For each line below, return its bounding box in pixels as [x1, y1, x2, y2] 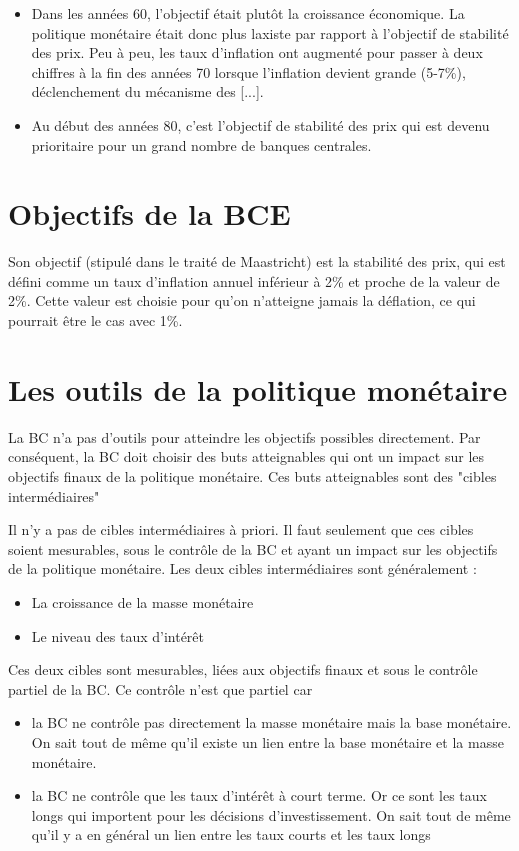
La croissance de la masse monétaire [31, 591, 254, 612]
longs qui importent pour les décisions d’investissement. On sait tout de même [31, 804, 511, 825]
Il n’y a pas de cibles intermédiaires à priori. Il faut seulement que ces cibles [8, 519, 474, 540]
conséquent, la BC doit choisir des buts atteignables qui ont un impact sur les [8, 446, 485, 467]
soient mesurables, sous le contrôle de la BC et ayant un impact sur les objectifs [8, 538, 498, 559]
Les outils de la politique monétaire [8, 368, 508, 409]
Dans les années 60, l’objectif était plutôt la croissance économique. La [31, 3, 465, 23]
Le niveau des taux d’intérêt [31, 625, 204, 646]
